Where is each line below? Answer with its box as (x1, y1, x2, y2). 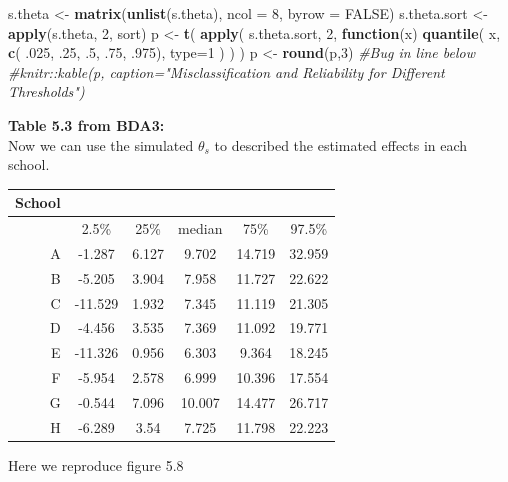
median (178, 218, 223, 239)
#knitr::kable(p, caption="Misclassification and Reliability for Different (8, 61, 445, 82)
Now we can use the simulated (8, 134, 194, 155)
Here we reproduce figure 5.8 (8, 454, 184, 475)
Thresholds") (8, 81, 85, 102)
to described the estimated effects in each (214, 134, 468, 155)
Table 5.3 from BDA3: (8, 114, 165, 135)
